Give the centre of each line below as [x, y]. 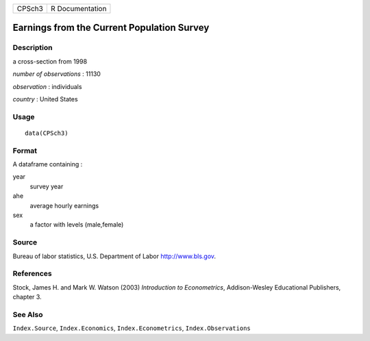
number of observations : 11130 [57, 74]
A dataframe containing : [48, 164]
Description [33, 48]
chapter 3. [27, 297]
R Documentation [78, 9]
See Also [28, 314]
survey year [47, 186]
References [32, 274]
